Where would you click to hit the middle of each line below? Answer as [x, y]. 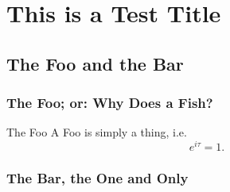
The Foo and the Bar [95, 63]
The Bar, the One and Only [97, 177]
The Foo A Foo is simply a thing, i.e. [97, 132]
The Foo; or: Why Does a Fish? [110, 103]
